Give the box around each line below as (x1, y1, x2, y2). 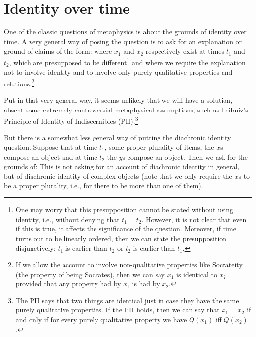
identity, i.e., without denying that (15, 214, 120, 224)
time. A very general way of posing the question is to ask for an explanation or (4, 36, 242, 46)
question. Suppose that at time (4, 142, 97, 152)
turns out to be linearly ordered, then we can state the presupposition (15, 233, 227, 243)
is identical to (176, 269, 217, 279)
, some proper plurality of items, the (104, 142, 214, 152)
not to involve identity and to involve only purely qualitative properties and (4, 67, 233, 77)
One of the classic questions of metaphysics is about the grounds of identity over (4, 27, 247, 37)
